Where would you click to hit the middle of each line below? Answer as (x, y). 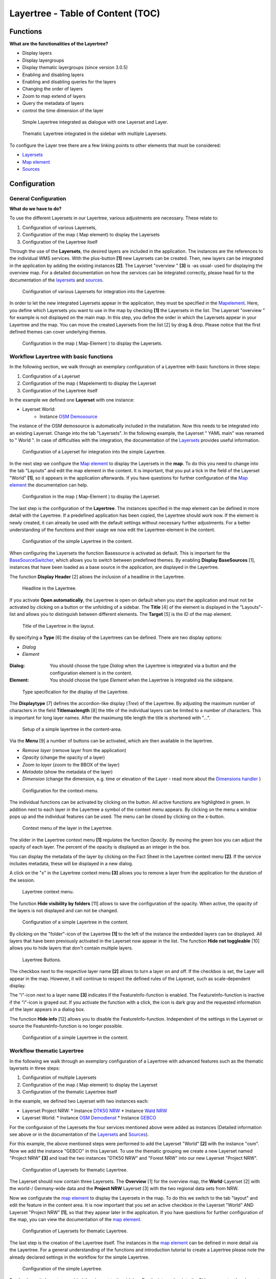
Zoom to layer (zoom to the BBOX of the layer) (71, 764)
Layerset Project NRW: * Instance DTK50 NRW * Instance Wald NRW (95, 1111)
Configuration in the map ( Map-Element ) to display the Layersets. (93, 343)
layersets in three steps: (35, 1068)
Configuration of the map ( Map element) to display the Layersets (91, 235)
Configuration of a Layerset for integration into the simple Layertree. (94, 452)
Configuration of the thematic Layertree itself (70, 1092)
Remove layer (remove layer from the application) (74, 750)
